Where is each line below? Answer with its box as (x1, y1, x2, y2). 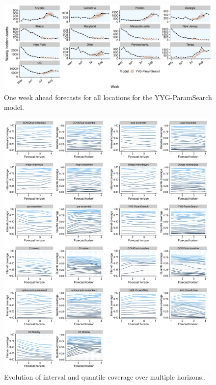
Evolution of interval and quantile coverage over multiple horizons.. (4, 371, 206, 382)
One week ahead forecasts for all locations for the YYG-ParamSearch (4, 92, 212, 102)
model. (4, 102, 24, 112)
